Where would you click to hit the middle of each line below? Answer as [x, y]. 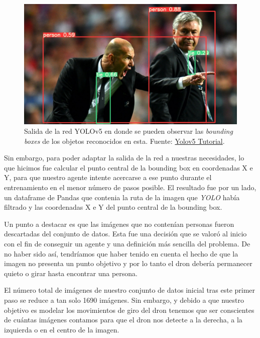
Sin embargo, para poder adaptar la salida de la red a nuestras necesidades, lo [124, 158]
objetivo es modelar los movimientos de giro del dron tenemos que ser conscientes [129, 310]
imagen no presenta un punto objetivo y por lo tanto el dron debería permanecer [128, 263]
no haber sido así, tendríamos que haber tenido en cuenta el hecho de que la [121, 253]
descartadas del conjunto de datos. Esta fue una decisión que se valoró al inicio [125, 234]
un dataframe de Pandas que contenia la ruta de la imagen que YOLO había [122, 197]
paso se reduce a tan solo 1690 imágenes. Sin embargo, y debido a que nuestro [124, 300]
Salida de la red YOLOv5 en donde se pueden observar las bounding [128, 131]
